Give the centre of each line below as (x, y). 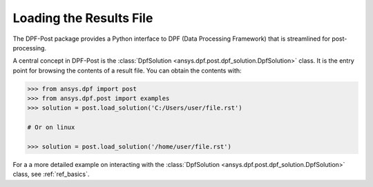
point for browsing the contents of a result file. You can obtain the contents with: (127, 70)
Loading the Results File (83, 18)
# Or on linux (51, 127)
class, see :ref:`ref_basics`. (51, 174)
